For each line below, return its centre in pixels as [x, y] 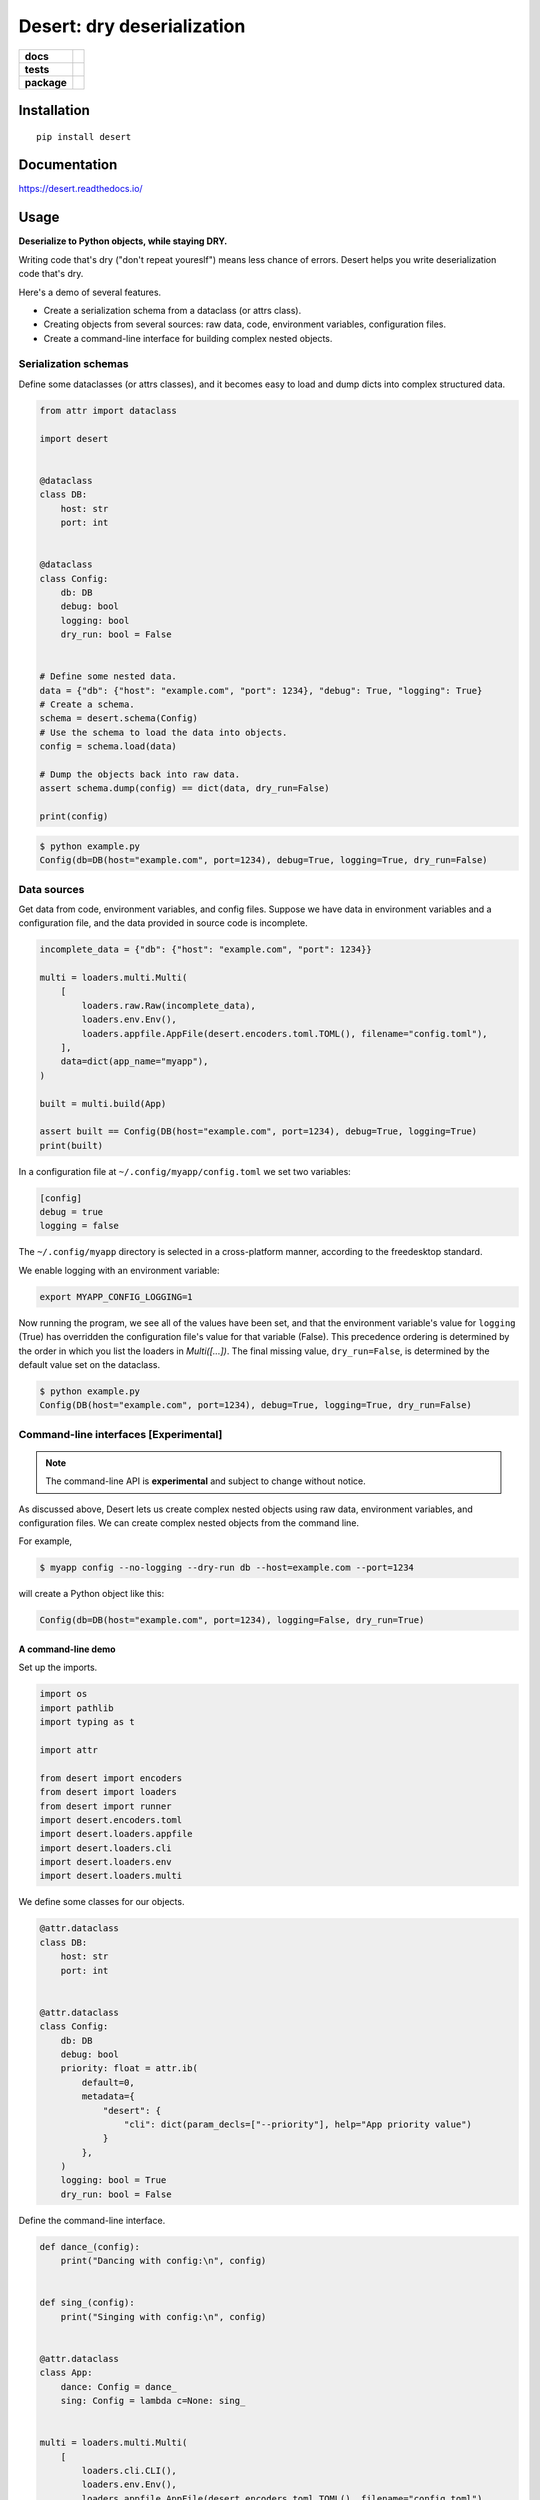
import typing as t [87, 1722]
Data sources [51, 889]
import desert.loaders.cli [105, 1848]
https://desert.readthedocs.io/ [81, 189]
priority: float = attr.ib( [129, 2068]
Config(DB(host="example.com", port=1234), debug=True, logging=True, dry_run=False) [255, 1405]
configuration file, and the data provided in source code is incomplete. [163, 923]
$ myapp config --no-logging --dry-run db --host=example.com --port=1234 [227, 1568]
